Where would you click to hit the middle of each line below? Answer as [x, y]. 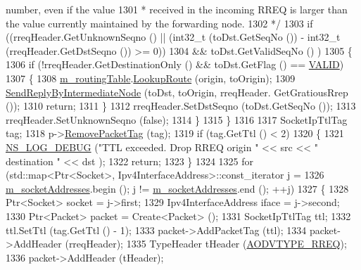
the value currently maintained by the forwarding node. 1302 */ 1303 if [159, 23]
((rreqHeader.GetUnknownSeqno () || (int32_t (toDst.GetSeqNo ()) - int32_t [173, 37]
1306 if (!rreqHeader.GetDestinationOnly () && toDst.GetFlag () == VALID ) [175, 64]
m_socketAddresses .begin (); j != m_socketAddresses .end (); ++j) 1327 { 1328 [177, 188]
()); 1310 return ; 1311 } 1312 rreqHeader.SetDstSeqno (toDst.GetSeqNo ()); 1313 [181, 106]
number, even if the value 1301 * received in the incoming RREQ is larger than [177, 9]
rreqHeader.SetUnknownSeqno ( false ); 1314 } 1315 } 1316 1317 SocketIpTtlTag [177, 119]
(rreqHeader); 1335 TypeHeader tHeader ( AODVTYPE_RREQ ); [206, 244]
